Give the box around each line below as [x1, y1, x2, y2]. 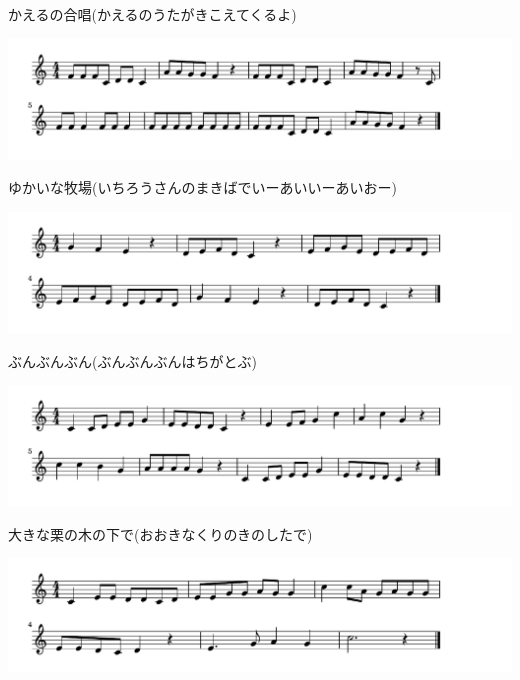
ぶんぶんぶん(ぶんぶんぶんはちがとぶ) [8, 350, 257, 371]
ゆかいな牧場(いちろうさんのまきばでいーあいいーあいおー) [8, 177, 397, 198]
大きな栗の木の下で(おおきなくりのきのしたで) [8, 523, 313, 544]
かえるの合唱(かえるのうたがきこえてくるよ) [8, 4, 297, 24]
